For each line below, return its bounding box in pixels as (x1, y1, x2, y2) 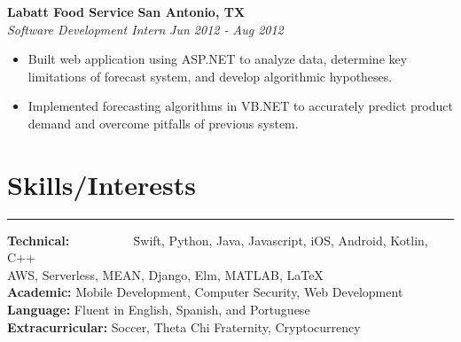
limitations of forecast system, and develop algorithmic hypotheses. (27, 66, 393, 85)
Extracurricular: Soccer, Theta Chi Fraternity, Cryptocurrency (7, 317, 361, 336)
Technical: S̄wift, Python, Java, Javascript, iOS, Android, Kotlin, (7, 230, 428, 249)
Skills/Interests (7, 166, 196, 202)
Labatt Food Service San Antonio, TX (7, 3, 246, 20)
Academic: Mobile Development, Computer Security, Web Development (7, 283, 403, 301)
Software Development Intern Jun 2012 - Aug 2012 (7, 19, 284, 38)
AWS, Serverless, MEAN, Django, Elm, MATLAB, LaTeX (7, 265, 324, 284)
